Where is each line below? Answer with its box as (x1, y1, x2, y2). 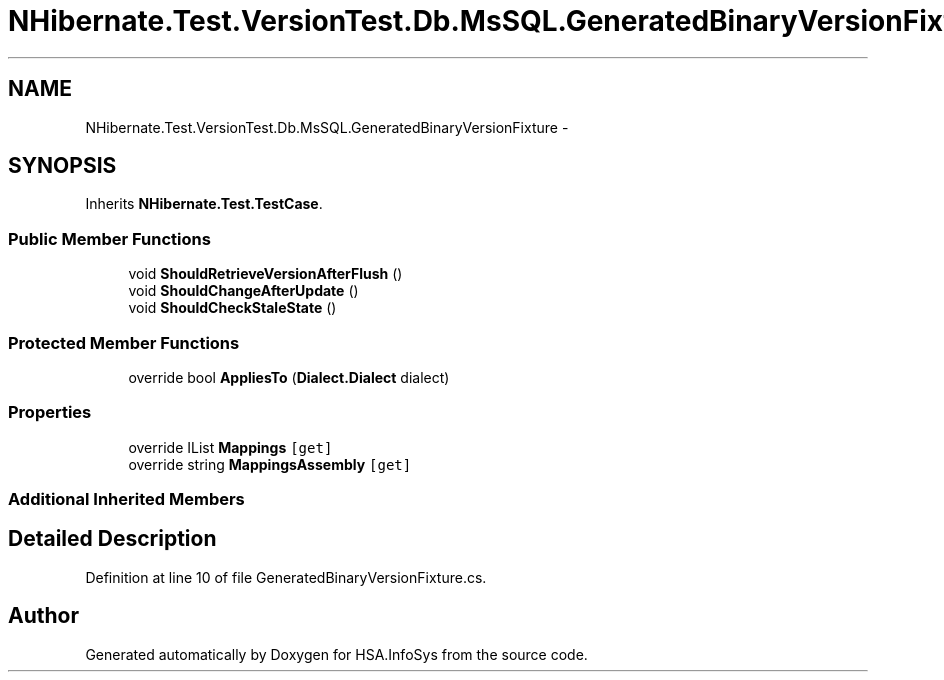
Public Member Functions (8, 228, 211, 249)
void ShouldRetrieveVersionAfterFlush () (128, 265, 403, 283)
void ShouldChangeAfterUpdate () (128, 282, 359, 300)
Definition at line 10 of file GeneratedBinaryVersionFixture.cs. (85, 568, 487, 586)
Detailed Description (8, 526, 217, 552)
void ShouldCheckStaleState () (128, 299, 337, 317)
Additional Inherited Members (8, 489, 245, 510)
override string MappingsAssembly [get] (128, 455, 412, 473)
